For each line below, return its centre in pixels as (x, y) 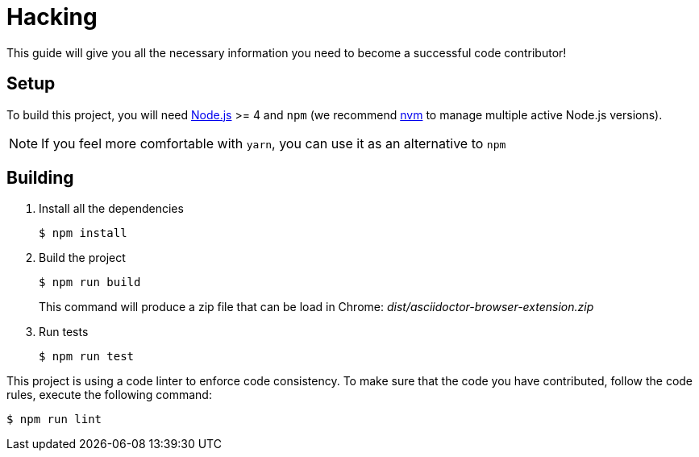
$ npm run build (90, 283)
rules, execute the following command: (109, 395)
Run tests (64, 332)
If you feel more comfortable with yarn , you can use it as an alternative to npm (274, 143)
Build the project (82, 258)
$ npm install (83, 233)
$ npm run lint (54, 420)
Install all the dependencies (111, 209)
